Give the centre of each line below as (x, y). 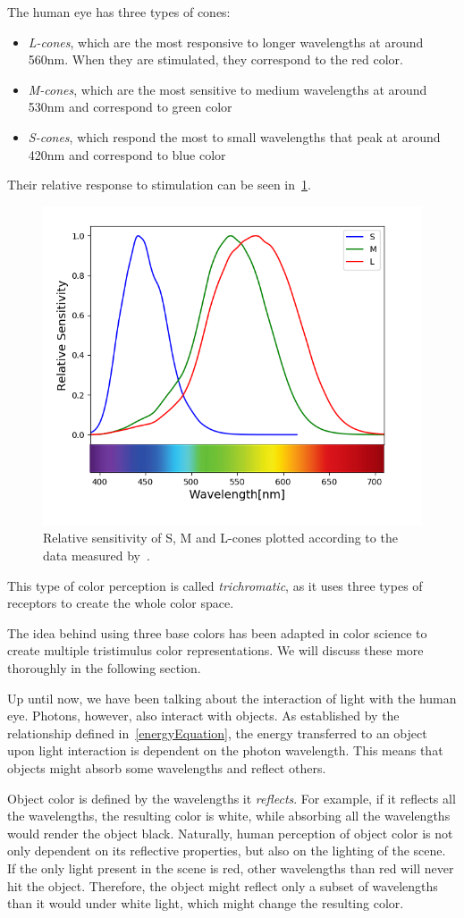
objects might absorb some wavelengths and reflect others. (167, 767)
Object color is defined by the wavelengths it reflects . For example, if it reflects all (232, 798)
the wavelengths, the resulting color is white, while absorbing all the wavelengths (229, 816)
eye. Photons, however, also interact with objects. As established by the (203, 716)
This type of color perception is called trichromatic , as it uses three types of (215, 585)
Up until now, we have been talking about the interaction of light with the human (232, 698)
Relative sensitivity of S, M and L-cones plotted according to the (220, 538)
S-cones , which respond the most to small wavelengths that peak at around (234, 136)
